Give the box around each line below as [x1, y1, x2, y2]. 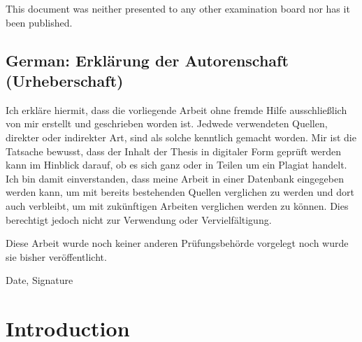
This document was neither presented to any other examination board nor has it [6, 1, 350, 15]
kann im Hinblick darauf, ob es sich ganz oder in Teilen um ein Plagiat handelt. [6, 157, 347, 172]
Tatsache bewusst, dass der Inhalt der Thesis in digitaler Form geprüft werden [6, 143, 342, 158]
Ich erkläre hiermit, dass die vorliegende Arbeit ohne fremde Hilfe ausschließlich [6, 102, 347, 117]
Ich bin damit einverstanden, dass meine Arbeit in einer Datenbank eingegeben [6, 171, 344, 185]
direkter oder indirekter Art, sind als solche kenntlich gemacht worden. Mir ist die [6, 129, 356, 144]
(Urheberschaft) [6, 69, 124, 91]
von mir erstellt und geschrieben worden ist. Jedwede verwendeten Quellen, [6, 116, 328, 131]
